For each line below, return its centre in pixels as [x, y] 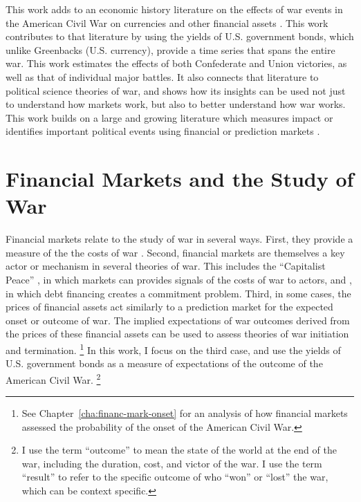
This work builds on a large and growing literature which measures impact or [169, 117]
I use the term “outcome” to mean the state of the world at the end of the [179, 450]
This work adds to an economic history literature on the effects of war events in [174, 9]
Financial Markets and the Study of [180, 179]
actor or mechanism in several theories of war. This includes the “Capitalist [166, 266]
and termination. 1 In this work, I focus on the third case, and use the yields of [173, 349]
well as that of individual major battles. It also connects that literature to [162, 76]
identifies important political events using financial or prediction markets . [163, 131]
